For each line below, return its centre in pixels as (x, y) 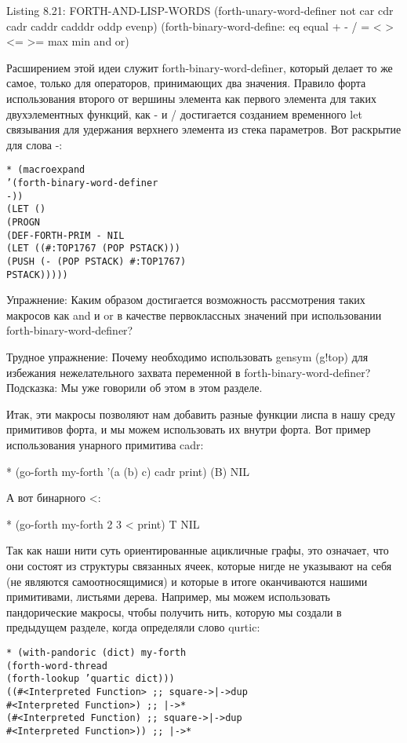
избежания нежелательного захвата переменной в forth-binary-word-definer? (189, 372)
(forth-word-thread (57, 666)
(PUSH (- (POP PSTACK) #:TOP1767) (96, 261)
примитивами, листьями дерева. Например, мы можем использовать (168, 597)
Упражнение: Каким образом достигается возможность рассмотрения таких (186, 300)
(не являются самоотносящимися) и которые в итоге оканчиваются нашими (187, 581)
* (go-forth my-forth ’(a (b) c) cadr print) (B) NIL (128, 471)
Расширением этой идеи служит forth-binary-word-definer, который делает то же (200, 67)
